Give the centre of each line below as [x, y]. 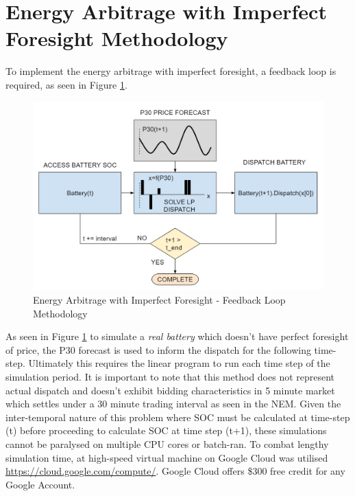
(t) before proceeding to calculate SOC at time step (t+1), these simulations [166, 430]
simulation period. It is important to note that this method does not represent [170, 376]
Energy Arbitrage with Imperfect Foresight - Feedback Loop [159, 300]
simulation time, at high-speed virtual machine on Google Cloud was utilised [167, 457]
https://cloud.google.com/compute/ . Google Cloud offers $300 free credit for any [175, 471]
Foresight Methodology [117, 38]
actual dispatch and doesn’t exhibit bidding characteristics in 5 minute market [170, 390]
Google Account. [40, 484]
